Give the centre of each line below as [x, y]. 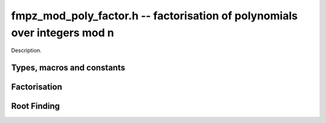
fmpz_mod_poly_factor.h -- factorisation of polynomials [155, 16]
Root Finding [36, 106]
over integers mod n [62, 33]
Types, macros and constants [68, 68]
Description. [26, 51]
